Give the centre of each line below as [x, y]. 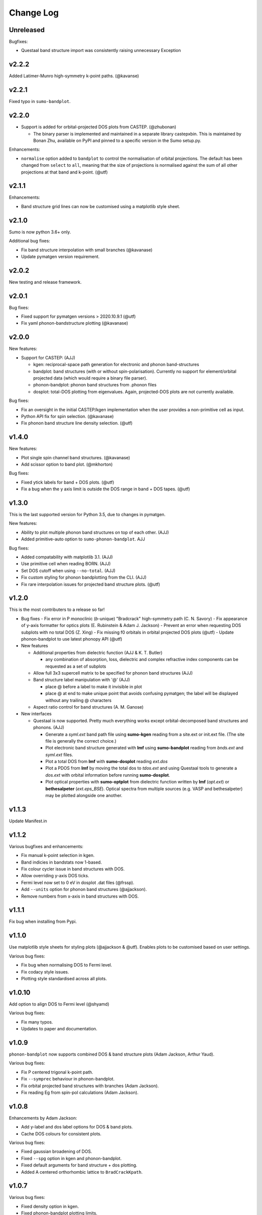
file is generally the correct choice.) [81, 741]
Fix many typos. [37, 1022]
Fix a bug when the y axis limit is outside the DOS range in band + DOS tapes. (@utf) [106, 489]
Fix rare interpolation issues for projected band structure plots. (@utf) [90, 584]
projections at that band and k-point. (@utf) [65, 172]
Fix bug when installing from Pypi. [43, 921]
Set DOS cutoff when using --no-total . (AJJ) [68, 571]
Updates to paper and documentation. [59, 1029]
